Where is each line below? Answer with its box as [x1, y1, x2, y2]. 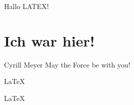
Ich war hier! [4, 30, 95, 50]
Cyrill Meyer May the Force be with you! [4, 59, 130, 69]
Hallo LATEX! [4, 1, 49, 11]
